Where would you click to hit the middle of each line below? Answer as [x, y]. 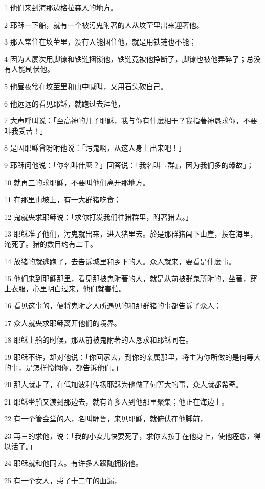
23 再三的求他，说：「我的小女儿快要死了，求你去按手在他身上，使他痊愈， [129, 436]
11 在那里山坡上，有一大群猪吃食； [63, 199]
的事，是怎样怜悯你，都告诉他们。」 [63, 367]
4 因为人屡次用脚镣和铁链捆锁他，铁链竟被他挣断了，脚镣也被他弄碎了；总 [129, 59]
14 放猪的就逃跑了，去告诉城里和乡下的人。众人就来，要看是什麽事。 [120, 261]
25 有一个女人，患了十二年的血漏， [63, 480]
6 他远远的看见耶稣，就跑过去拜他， [64, 103]
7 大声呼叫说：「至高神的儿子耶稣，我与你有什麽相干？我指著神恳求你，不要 [131, 121]
